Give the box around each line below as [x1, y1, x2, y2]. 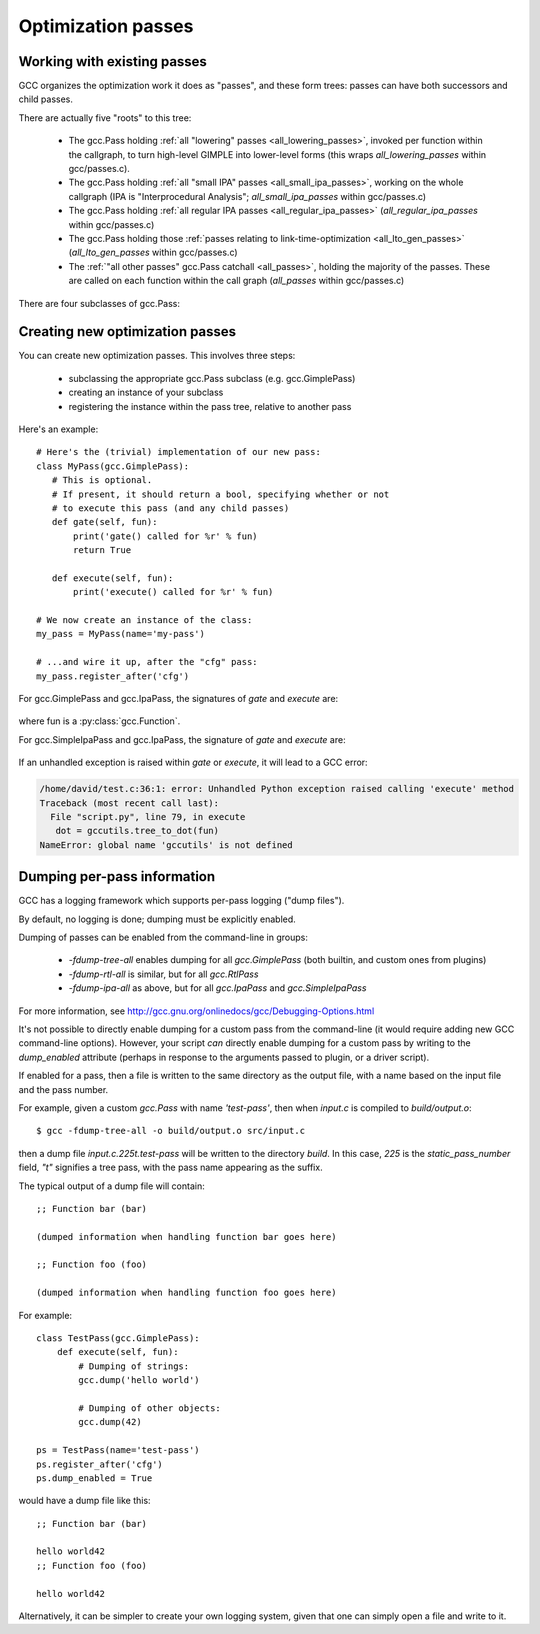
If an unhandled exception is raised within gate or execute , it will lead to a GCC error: [18, 756, 369, 769]
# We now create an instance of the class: [36, 615, 253, 626]
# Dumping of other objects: [78, 1402, 222, 1414]
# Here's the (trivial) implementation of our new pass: [36, 446, 322, 458]
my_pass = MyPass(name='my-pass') [36, 628, 205, 640]
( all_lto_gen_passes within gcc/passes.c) [68, 246, 239, 259]
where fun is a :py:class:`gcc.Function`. [18, 715, 181, 727]
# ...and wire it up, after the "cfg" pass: [36, 656, 259, 668]
